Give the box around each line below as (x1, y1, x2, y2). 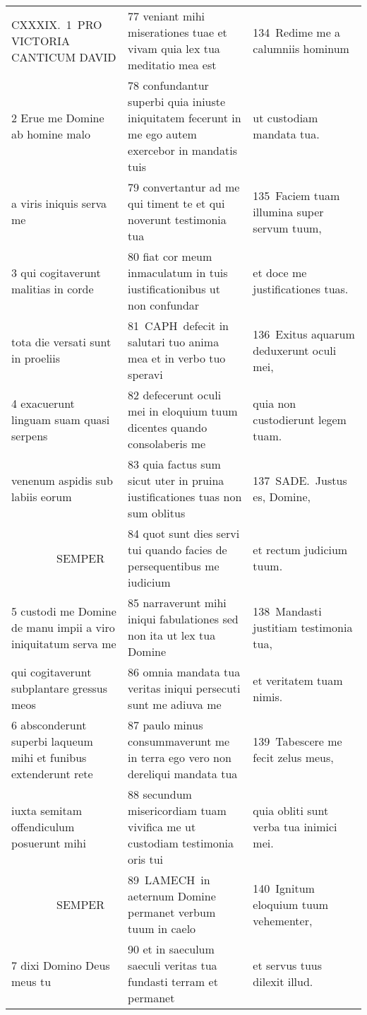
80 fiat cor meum (128, 248, 212, 264)
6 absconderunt (11, 717, 87, 733)
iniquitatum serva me (11, 635, 116, 652)
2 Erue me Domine (11, 110, 104, 126)
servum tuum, (253, 219, 322, 236)
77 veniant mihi (128, 8, 205, 24)
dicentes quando (128, 419, 207, 435)
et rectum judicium (253, 541, 348, 558)
